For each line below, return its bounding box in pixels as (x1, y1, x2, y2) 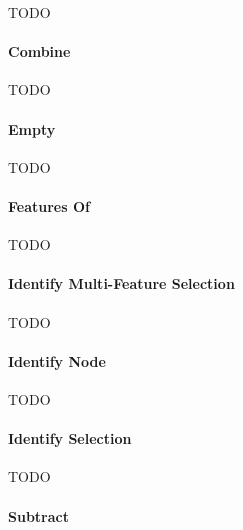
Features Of (8, 195, 90, 216)
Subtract (8, 505, 69, 526)
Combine (8, 41, 71, 62)
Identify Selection (8, 428, 132, 449)
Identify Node (8, 350, 106, 371)
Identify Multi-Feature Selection (8, 273, 235, 294)
